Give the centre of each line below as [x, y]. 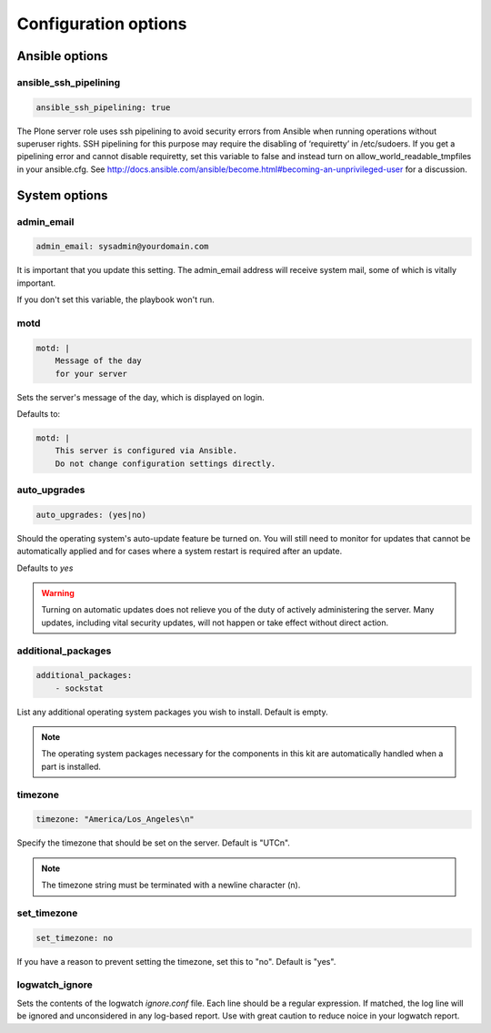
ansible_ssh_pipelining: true [103, 107]
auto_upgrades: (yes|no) [91, 515]
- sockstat [79, 688]
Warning [58, 592]
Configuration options [102, 24]
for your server [91, 374]
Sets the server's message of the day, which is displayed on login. [141, 397]
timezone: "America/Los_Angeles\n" [115, 820]
